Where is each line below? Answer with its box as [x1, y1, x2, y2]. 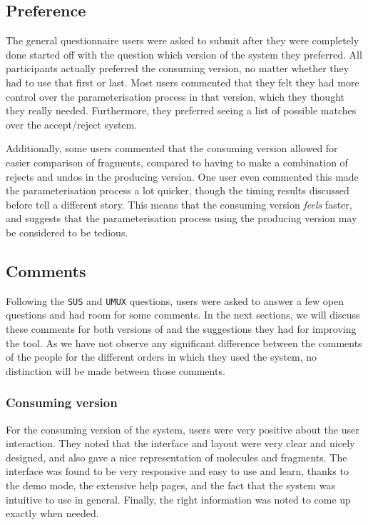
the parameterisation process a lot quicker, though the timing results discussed [6, 183, 349, 198]
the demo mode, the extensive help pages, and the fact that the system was [6, 477, 335, 492]
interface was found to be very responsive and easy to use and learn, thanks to [6, 464, 349, 479]
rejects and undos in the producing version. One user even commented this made [6, 169, 359, 184]
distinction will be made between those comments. [6, 363, 225, 378]
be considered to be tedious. [6, 224, 128, 239]
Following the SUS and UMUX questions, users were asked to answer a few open [6, 293, 344, 308]
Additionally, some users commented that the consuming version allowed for [6, 141, 338, 156]
